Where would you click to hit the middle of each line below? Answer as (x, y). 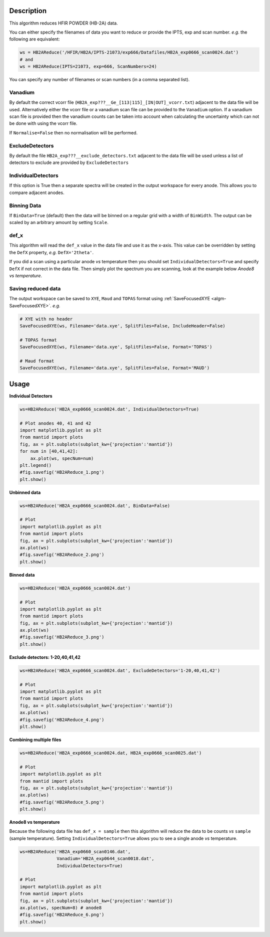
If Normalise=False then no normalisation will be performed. (73, 132)
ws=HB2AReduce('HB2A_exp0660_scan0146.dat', (75, 852)
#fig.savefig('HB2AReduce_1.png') (62, 472)
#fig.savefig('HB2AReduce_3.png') (62, 637)
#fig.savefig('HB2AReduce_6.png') (62, 915)
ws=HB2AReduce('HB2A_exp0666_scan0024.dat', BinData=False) (95, 506)
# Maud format (37, 361)
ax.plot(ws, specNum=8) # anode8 (61, 908)
